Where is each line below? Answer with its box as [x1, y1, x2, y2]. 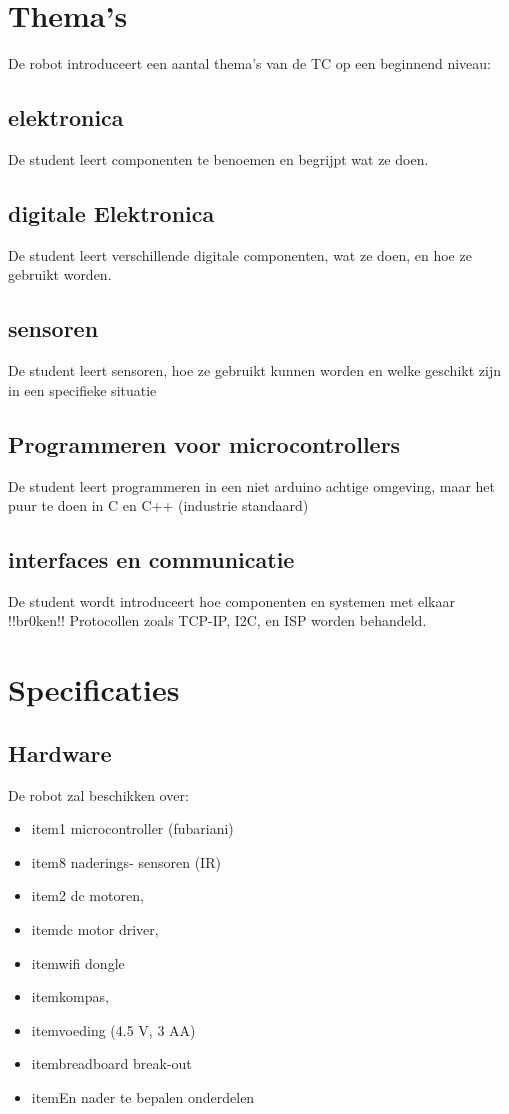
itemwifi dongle [31, 952, 125, 973]
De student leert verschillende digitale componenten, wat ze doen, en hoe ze [8, 244, 472, 265]
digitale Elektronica [8, 197, 215, 228]
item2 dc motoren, [31, 885, 144, 906]
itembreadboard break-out [31, 1053, 192, 1074]
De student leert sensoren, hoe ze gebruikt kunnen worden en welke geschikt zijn [8, 360, 501, 381]
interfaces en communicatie [8, 544, 295, 575]
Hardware [8, 737, 112, 768]
